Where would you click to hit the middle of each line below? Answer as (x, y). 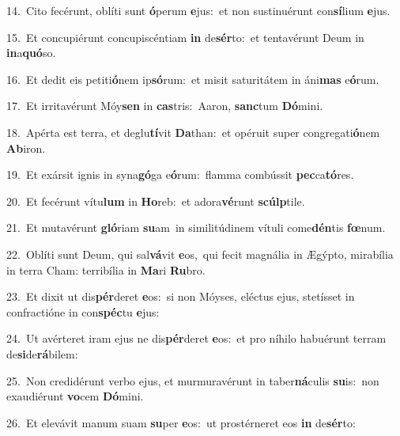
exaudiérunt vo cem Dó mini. (75, 396)
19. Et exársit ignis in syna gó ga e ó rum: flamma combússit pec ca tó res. (180, 174)
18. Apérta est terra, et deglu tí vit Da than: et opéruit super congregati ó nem (193, 132)
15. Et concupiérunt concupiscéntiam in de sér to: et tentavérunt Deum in (185, 37)
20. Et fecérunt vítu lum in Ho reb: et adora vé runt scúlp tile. (156, 201)
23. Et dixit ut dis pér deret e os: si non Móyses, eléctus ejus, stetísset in (181, 296)
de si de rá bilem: (42, 353)
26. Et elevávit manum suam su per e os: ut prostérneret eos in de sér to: (181, 422)
